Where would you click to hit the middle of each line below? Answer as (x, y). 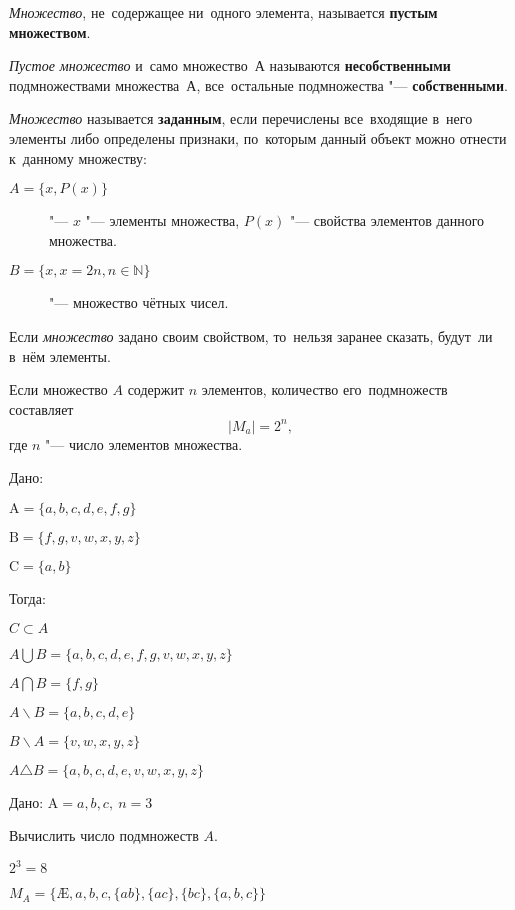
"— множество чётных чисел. (139, 302)
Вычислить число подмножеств (104, 835)
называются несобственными (360, 65)
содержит (156, 389)
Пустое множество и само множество (128, 65)
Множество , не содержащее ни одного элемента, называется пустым (223, 12)
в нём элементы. (60, 355)
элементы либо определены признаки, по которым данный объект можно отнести (258, 137)
